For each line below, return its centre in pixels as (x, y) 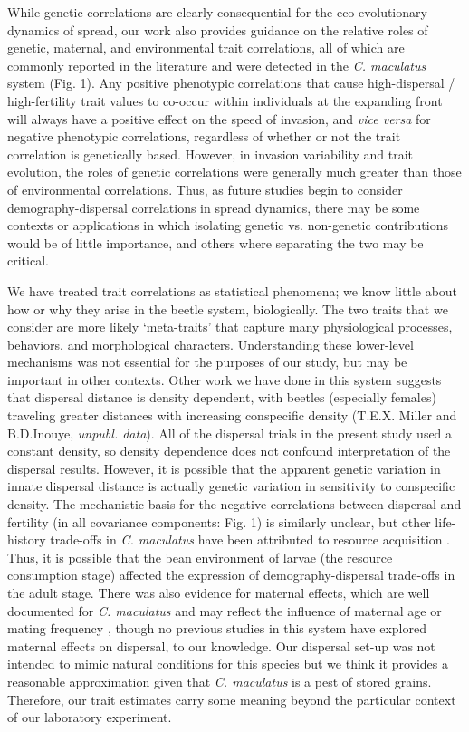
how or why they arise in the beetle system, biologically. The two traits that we (228, 308)
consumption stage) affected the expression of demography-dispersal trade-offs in (231, 575)
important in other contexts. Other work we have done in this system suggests (225, 379)
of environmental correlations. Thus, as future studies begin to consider (205, 189)
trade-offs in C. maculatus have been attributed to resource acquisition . (250, 539)
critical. (28, 260)
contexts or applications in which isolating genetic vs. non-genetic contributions (228, 225)
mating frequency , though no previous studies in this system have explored (217, 628)
